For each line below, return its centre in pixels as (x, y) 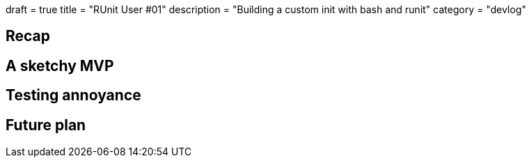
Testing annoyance (73, 95)
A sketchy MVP (60, 65)
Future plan (46, 125)
